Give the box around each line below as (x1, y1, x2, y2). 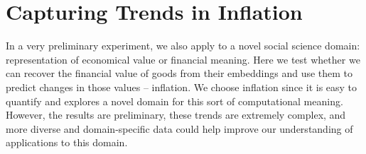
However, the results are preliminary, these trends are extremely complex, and (6, 107, 346, 122)
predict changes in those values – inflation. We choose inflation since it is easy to (6, 79, 357, 94)
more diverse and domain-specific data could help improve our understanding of (6, 121, 353, 136)
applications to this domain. (6, 135, 128, 150)
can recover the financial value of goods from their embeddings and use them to (6, 66, 353, 81)
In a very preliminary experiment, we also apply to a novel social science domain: (6, 38, 360, 53)
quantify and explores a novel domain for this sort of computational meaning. (6, 93, 343, 108)
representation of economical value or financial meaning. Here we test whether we (6, 52, 360, 66)
